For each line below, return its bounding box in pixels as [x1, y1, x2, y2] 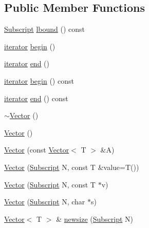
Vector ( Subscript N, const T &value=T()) [4, 161, 139, 172]
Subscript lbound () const [4, 24, 85, 34]
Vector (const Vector [4, 144, 69, 155]
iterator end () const [4, 92, 68, 103]
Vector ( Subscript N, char [4, 196, 85, 207]
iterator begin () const [4, 75, 74, 86]
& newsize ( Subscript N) [56, 213, 134, 224]
